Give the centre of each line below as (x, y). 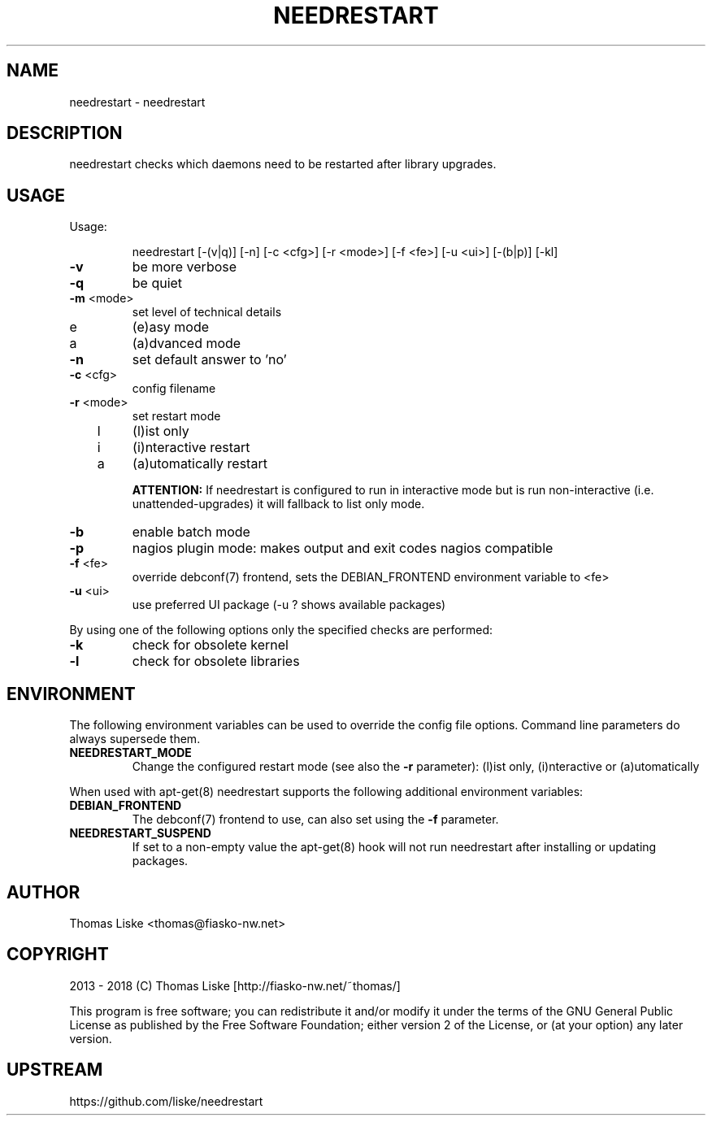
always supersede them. (135, 739)
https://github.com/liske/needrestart (166, 1101)
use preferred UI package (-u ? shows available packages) (289, 605)
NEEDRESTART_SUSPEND (140, 833)
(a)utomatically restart (200, 464)
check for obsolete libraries (216, 661)
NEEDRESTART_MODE (130, 753)
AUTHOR (43, 892)
